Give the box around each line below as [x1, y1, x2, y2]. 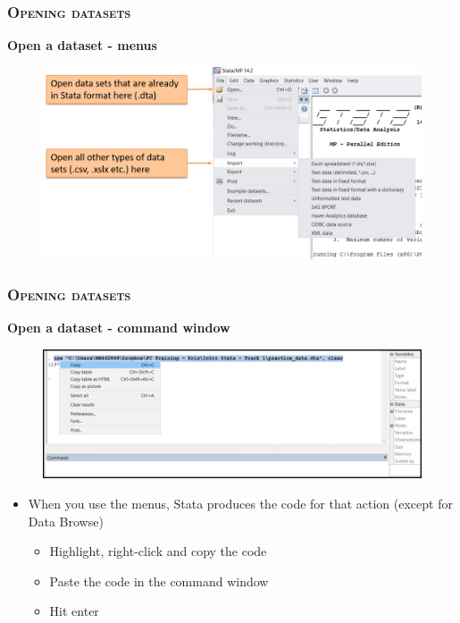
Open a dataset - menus [7, 36, 157, 55]
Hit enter [49, 602, 99, 620]
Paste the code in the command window [49, 571, 269, 590]
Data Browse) [28, 511, 104, 530]
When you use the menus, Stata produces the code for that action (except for [28, 493, 453, 512]
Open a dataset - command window [7, 317, 230, 336]
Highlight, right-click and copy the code [49, 542, 267, 560]
